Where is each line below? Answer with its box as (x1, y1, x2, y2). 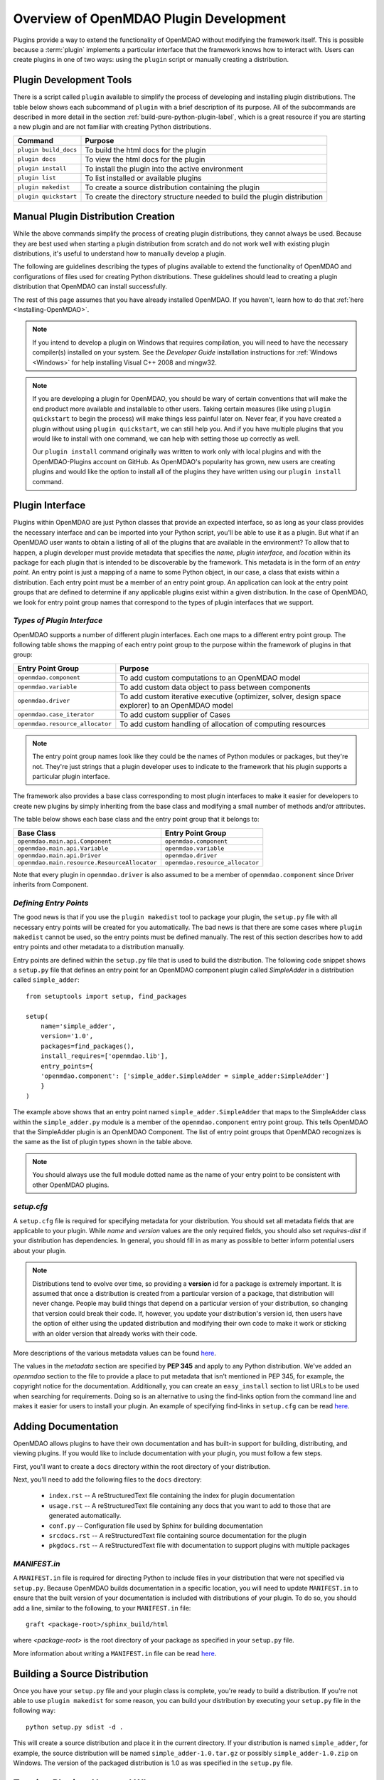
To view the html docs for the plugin (85, 154, 206, 164)
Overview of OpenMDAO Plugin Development (13, 11, 287, 26)
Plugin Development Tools (13, 74, 132, 86)
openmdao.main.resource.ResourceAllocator (17, 859, 157, 867)
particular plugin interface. (32, 773, 110, 781)
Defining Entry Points (13, 898, 89, 908)
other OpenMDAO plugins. (32, 1180, 110, 1189)
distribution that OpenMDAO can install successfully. (13, 282, 167, 291)
